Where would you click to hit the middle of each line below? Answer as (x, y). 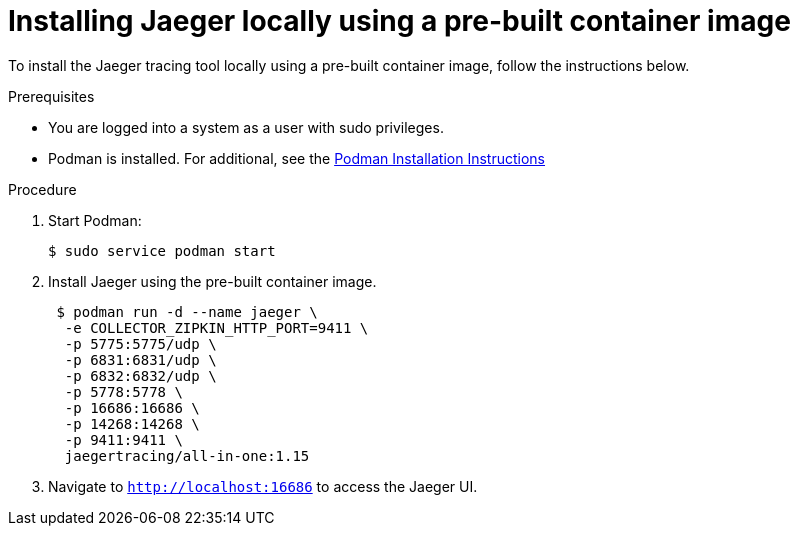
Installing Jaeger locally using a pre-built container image (399, 21)
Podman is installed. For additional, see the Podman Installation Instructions (297, 158)
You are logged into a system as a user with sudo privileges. (246, 127)
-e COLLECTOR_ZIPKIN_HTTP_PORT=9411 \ (216, 327)
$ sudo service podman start (162, 250)
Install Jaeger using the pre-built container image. (212, 281)
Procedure (42, 189)
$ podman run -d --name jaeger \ (187, 311)
